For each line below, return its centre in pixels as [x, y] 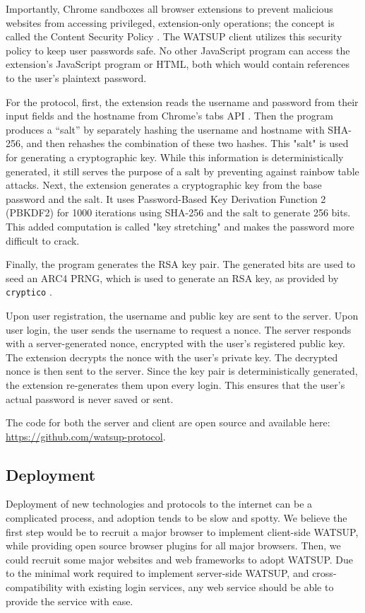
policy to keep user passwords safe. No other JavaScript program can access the [178, 50]
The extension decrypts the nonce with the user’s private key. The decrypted [172, 357]
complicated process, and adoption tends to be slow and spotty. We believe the [176, 518]
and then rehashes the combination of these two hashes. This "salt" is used [187, 143]
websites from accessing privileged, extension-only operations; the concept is [170, 22]
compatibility [34, 587]
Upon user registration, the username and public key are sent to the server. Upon [182, 315]
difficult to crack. [43, 240]
